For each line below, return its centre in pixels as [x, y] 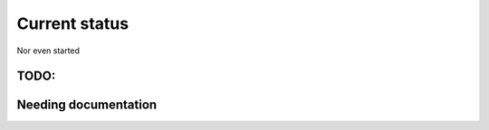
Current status [73, 23]
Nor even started [48, 51]
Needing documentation [87, 105]
